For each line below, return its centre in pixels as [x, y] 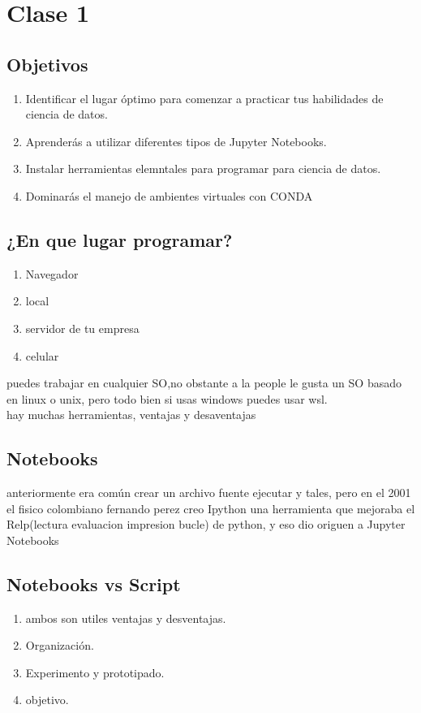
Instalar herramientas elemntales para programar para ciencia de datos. [203, 169]
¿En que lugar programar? [120, 239]
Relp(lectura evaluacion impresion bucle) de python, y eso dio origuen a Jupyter [206, 524]
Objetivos [47, 64]
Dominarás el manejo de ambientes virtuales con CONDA [169, 195]
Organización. [60, 645]
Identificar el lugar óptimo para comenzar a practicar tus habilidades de [204, 98]
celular [42, 355]
